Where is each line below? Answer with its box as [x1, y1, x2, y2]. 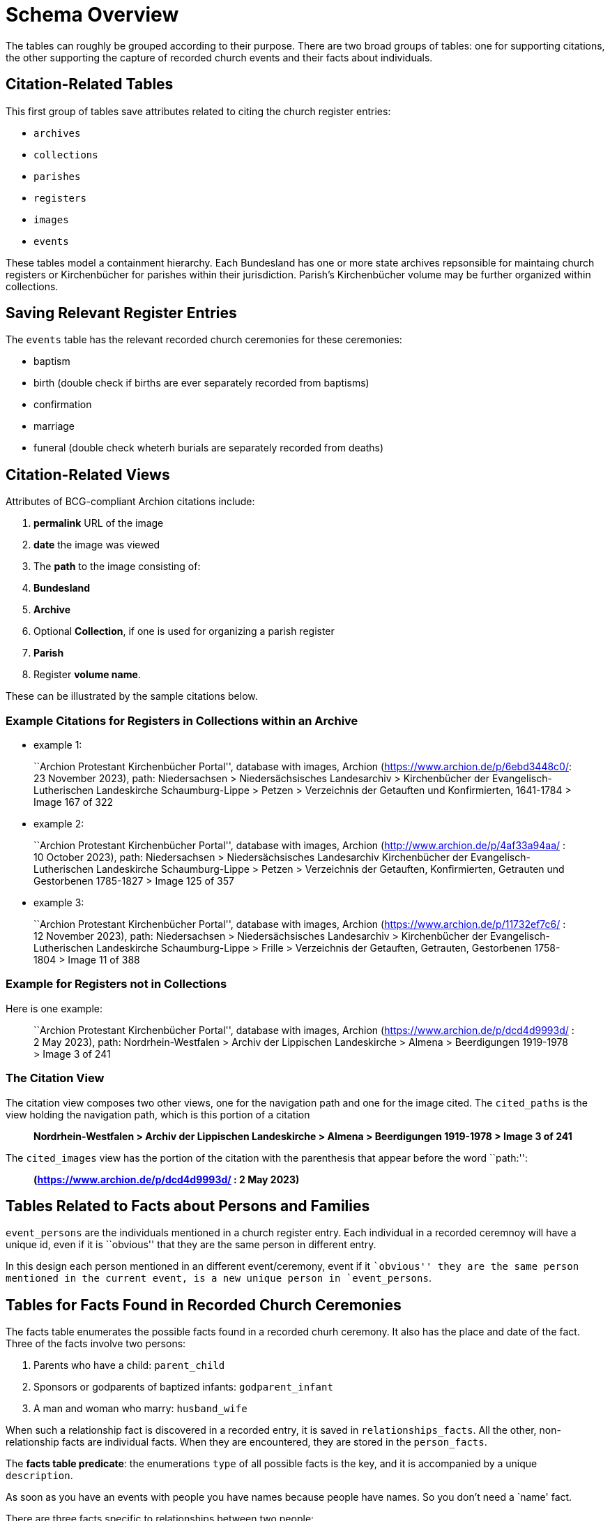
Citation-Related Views [6, 465, 170, 484]
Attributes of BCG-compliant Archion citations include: [6, 495, 255, 508]
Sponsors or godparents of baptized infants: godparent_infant [33, 1381, 333, 1393]
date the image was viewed [33, 539, 160, 551]
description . [6, 1469, 73, 1482]
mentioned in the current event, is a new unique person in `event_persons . [6, 1272, 432, 1284]
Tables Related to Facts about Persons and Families [6, 1197, 370, 1215]
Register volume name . [33, 668, 141, 681]
